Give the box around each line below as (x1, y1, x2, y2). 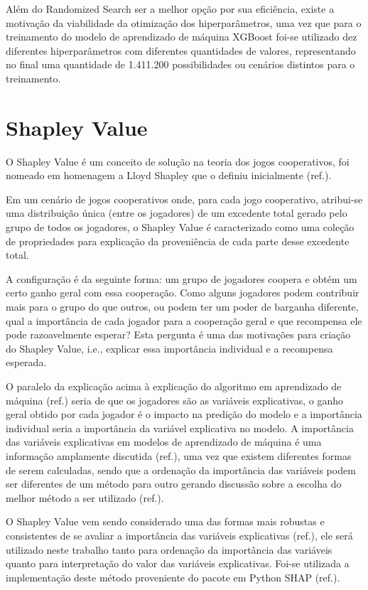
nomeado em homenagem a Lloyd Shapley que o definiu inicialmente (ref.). (6, 168, 332, 183)
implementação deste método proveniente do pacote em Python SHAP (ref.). (6, 569, 340, 584)
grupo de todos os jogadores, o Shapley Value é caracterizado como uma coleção (6, 220, 355, 235)
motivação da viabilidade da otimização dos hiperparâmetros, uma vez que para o (6, 15, 362, 30)
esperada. (6, 355, 47, 370)
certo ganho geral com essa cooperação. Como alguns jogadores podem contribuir (6, 285, 359, 300)
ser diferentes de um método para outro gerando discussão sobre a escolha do (6, 476, 342, 491)
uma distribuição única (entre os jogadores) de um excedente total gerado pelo (6, 205, 347, 220)
